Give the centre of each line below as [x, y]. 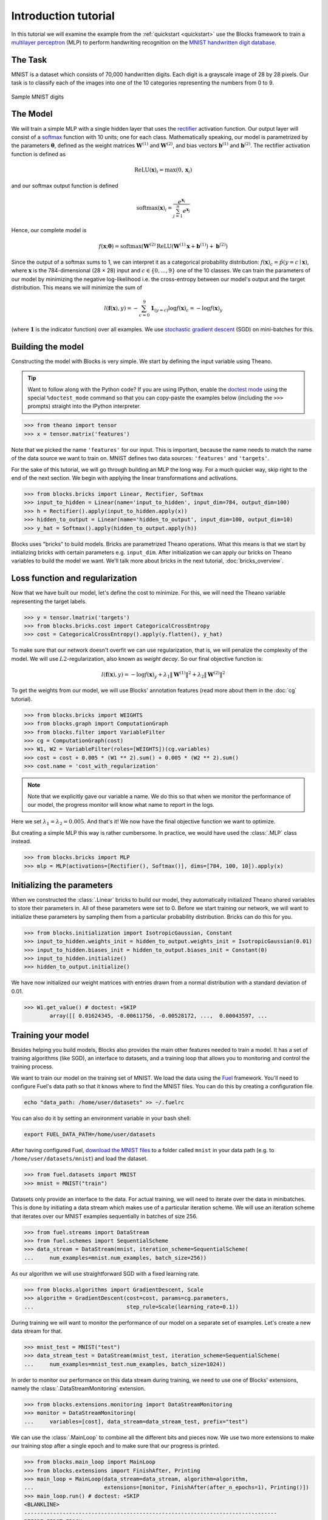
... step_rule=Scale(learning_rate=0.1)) [132, 1307]
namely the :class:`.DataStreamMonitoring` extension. [78, 1389]
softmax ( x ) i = [154, 209]
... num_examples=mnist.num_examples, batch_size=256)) [115, 1258]
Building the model [48, 347]
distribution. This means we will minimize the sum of [77, 288]
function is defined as [39, 154]
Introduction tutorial [63, 16]
